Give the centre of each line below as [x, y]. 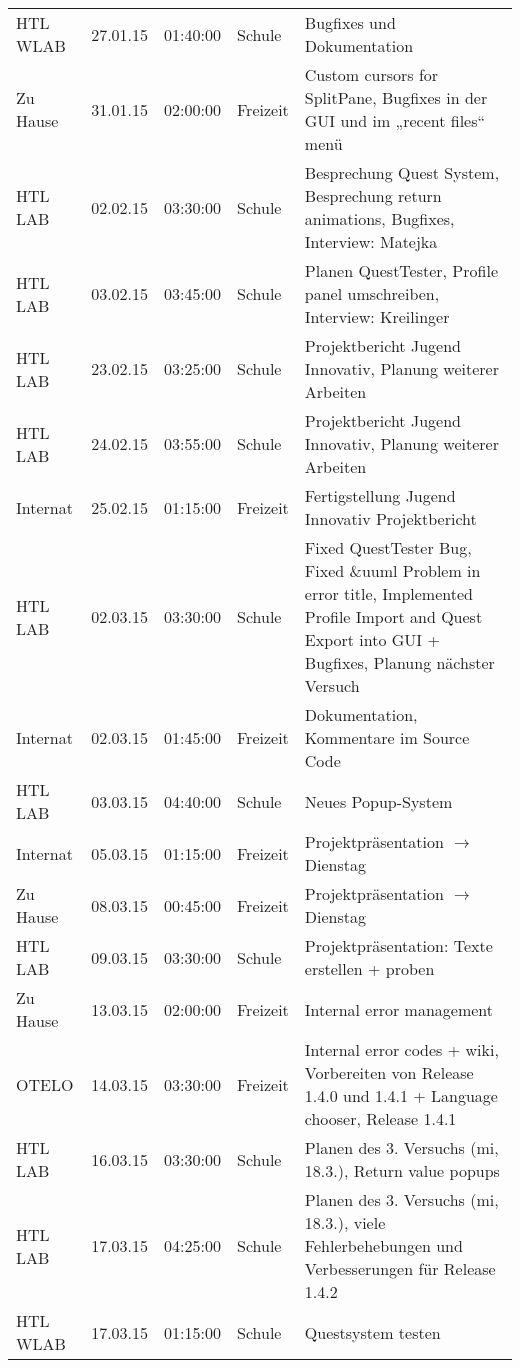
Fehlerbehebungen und [383, 1245]
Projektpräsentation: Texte [398, 945]
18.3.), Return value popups [402, 1170]
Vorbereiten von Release [389, 1072]
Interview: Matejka [371, 241]
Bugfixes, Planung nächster [399, 662]
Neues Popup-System [378, 801]
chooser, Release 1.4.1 [380, 1118]
